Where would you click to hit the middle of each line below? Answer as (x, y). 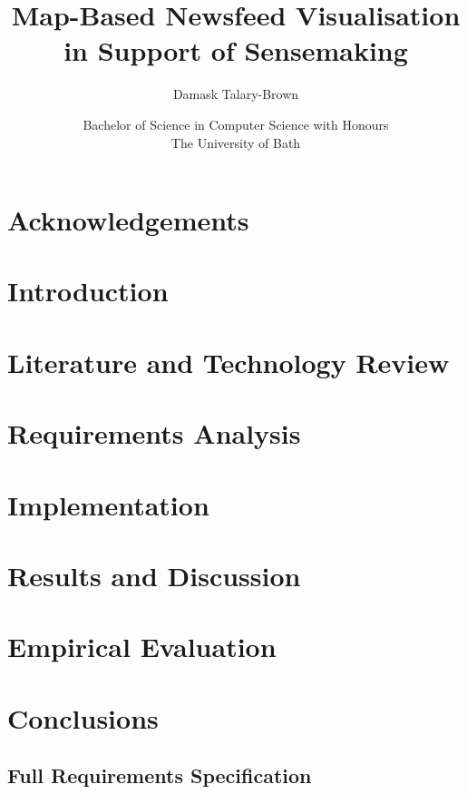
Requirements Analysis (154, 433)
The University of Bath (236, 142)
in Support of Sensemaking (236, 50)
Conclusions (83, 717)
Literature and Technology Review (229, 362)
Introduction (88, 291)
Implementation (108, 504)
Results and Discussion (154, 575)
